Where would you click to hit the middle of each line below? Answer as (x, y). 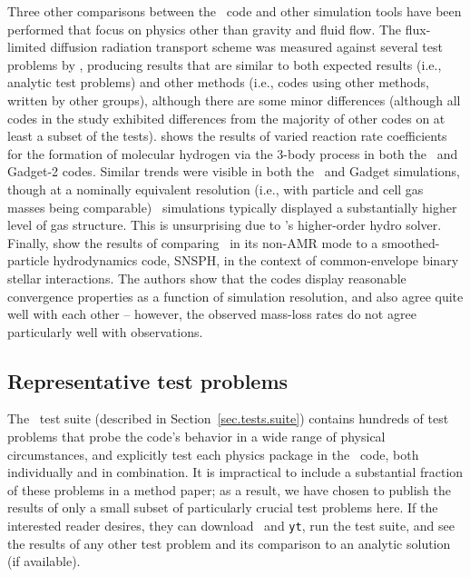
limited (27, 47)
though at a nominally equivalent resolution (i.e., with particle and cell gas (215, 189)
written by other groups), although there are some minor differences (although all (234, 99)
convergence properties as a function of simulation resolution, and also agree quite (235, 296)
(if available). (44, 561)
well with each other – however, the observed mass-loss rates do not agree (212, 314)
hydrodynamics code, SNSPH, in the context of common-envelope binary (256, 260)
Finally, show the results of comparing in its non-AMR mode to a (193, 242)
